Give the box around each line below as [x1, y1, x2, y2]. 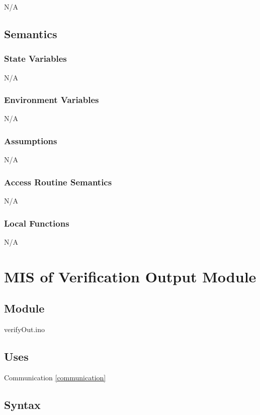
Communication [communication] [4, 372, 106, 382]
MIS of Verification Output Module [4, 266, 256, 286]
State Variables [4, 52, 67, 65]
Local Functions [4, 217, 69, 229]
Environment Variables [4, 93, 99, 106]
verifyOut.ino [4, 324, 45, 335]
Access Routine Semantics [4, 175, 112, 188]
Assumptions [4, 134, 57, 147]
